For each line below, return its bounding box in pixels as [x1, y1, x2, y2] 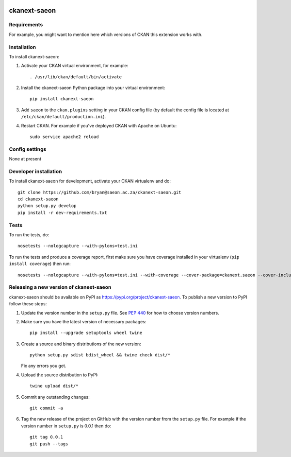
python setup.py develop [17, 203, 77, 209]
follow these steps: [9, 301, 47, 307]
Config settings [9, 146, 47, 153]
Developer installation [9, 168, 62, 175]
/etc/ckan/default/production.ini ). [21, 114, 106, 120]
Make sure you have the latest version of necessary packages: [21, 318, 146, 324]
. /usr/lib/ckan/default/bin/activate [30, 74, 122, 80]
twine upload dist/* [30, 383, 79, 389]
